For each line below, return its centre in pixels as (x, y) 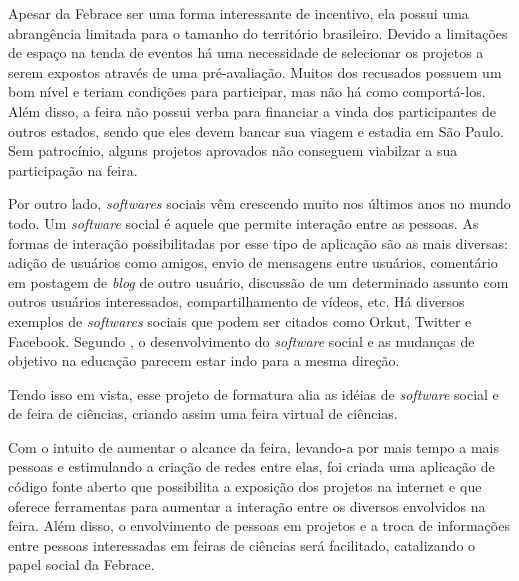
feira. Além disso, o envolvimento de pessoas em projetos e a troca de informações (259, 525)
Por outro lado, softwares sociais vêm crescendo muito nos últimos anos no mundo (259, 203)
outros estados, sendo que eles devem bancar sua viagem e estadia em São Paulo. (256, 130)
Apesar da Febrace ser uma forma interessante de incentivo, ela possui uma (238, 13)
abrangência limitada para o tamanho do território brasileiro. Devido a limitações (258, 32)
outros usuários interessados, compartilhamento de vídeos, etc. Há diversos (236, 301)
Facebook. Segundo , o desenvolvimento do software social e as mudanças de (241, 340)
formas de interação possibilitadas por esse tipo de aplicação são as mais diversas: (258, 242)
